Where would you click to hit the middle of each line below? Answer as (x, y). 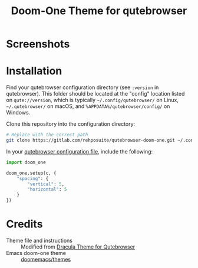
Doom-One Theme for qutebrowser (99, 11)
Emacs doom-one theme (36, 253)
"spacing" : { (33, 178)
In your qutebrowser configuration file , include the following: (80, 151)
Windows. (18, 113)
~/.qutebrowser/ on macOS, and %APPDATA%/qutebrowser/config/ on (88, 106)
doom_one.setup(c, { (32, 173)
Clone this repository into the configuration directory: (71, 124)
